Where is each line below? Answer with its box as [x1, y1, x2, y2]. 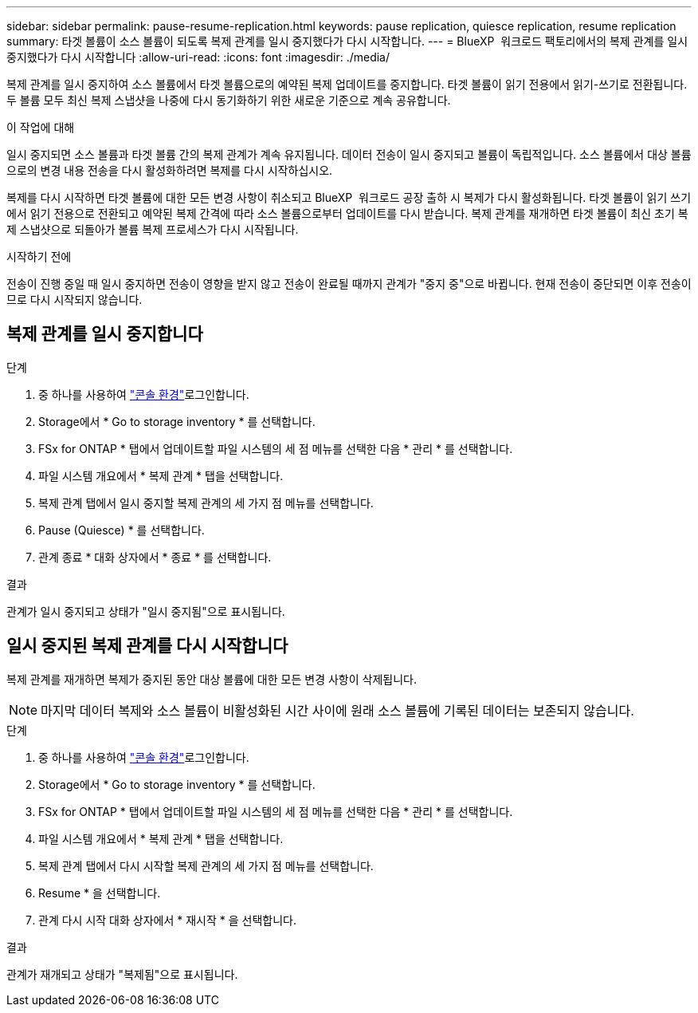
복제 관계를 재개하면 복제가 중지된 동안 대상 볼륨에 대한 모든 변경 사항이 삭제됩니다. [6, 672, 417, 686]
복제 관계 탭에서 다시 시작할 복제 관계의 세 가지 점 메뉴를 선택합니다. [38, 858, 374, 873]
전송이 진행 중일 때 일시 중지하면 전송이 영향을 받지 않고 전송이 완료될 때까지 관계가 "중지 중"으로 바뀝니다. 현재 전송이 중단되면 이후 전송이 [6, 277, 692, 290]
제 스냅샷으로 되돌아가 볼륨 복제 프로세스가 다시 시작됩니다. [6, 223, 299, 236]
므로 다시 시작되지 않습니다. [6, 293, 143, 306]
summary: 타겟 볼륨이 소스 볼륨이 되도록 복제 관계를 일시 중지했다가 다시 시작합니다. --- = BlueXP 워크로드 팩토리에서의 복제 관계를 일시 [6, 34, 688, 48]
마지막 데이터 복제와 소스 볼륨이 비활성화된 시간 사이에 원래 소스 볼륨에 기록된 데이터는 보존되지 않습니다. [41, 702, 634, 719]
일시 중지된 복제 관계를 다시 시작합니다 [6, 636, 288, 656]
